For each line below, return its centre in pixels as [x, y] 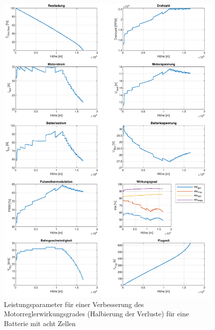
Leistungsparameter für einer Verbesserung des [74, 304]
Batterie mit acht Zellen [40, 323]
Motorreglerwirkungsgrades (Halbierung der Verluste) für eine [97, 314]
